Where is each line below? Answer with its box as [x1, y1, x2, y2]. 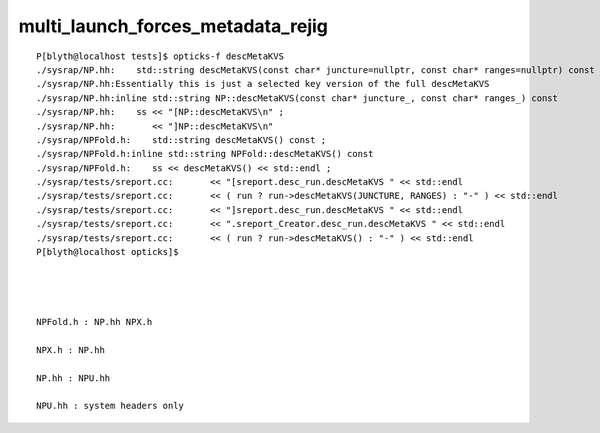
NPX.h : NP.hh [36, 344, 105, 355]
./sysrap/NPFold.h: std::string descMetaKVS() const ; [36, 134, 327, 145]
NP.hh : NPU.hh [36, 372, 111, 384]
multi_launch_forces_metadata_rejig [18, 15, 329, 37]
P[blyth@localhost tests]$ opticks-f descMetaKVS [36, 50, 285, 62]
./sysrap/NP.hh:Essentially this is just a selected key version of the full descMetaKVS [36, 78, 490, 90]
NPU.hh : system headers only [36, 400, 185, 412]
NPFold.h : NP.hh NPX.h [36, 316, 153, 327]
